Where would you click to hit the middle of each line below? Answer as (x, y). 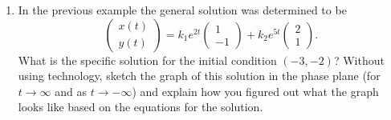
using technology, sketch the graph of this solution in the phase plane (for (199, 76)
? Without (359, 60)
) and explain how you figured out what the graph (255, 91)
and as (71, 91)
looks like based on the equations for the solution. (141, 107)
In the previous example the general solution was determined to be (182, 10)
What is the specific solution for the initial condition (147, 60)
